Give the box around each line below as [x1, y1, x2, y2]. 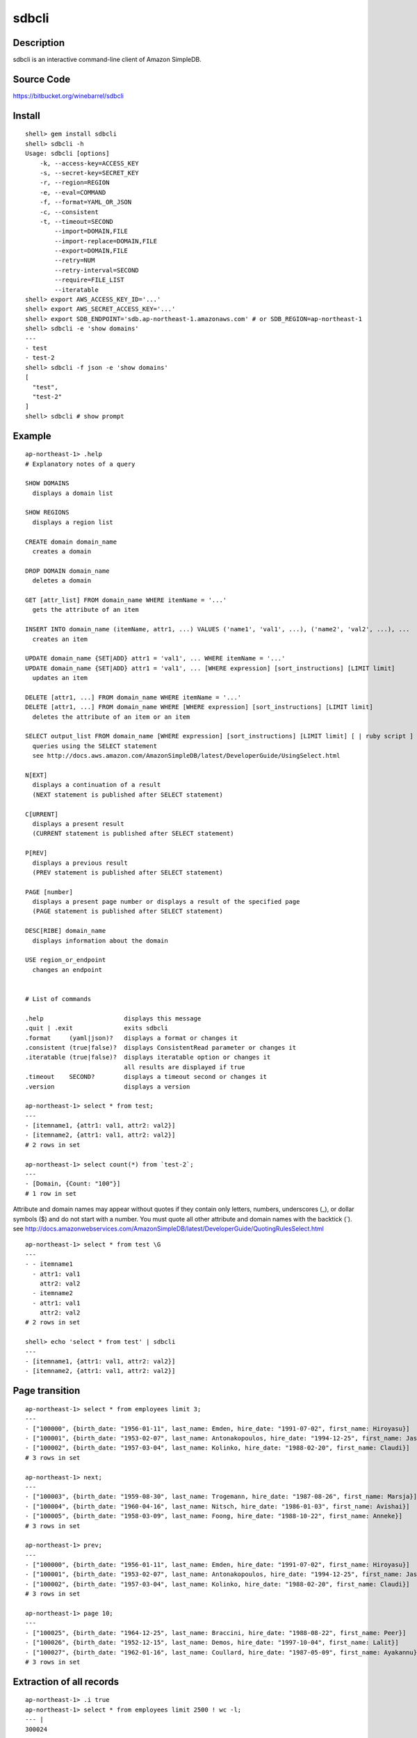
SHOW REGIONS [25, 508, 69, 517]
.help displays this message [25, 1014, 202, 1022]
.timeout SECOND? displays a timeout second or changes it [25, 1073, 268, 1081]
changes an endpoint [32, 966, 103, 973]
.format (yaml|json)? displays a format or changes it [25, 1034, 238, 1042]
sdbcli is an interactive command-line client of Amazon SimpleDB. [13, 56, 202, 64]
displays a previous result [32, 859, 129, 867]
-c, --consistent [39, 208, 99, 216]
